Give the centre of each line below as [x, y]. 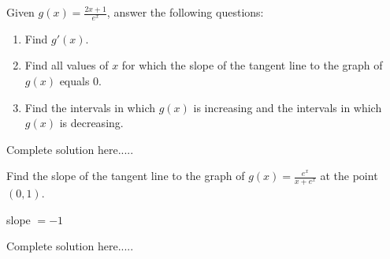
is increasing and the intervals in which [288, 107]
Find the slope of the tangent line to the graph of [126, 176]
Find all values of [67, 65]
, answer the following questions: [185, 12]
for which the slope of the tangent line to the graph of [252, 65]
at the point [349, 176]
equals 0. [80, 81]
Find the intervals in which [90, 107]
